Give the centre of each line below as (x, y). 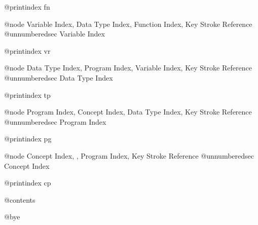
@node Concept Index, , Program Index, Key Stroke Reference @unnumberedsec (129, 155)
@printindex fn (27, 7)
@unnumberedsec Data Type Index (59, 77)
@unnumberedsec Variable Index (54, 34)
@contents (20, 199)
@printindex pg (28, 139)
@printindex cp (28, 183)
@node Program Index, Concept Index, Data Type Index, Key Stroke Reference (128, 112)
